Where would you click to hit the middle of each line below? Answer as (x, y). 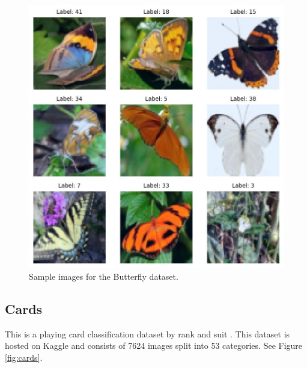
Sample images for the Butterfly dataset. (104, 276)
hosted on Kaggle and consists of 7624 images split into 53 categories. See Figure (154, 345)
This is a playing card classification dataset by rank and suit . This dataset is (147, 333)
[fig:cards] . (24, 357)
